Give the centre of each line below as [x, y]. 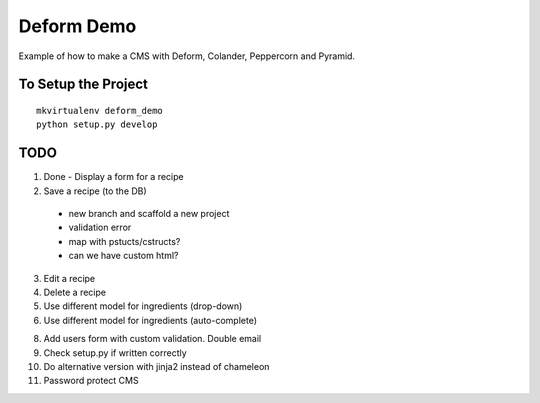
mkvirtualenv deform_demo [100, 110]
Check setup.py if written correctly [115, 352]
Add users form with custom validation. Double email [152, 339]
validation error [100, 227]
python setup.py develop [97, 124]
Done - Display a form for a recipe [113, 177]
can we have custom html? [123, 256]
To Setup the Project [83, 84]
